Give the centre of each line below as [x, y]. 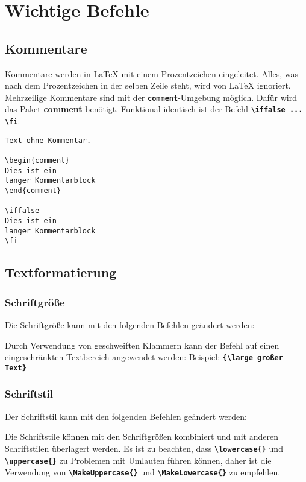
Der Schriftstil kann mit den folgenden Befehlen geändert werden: [126, 416]
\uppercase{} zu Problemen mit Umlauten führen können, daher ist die [138, 460]
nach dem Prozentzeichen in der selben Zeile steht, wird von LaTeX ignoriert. [148, 85]
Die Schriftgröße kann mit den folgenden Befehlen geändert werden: [130, 324]
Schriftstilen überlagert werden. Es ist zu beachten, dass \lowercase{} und [144, 448]
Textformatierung [61, 272]
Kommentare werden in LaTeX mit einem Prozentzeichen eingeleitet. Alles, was [152, 73]
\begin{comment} [37, 161]
